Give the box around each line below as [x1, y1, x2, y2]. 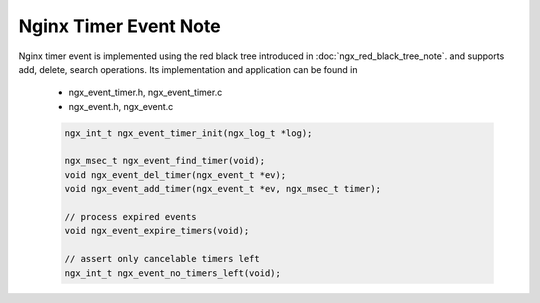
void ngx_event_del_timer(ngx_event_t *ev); [64, 169, 287, 180]
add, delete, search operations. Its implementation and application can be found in [18, 63, 358, 75]
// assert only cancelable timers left [64, 253, 260, 265]
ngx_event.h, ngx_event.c [68, 100, 174, 112]
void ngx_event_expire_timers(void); [64, 225, 250, 237]
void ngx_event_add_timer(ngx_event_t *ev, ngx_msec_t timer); [64, 183, 382, 195]
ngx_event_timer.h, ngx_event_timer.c [68, 86, 223, 99]
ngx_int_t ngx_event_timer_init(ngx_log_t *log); [64, 127, 313, 139]
